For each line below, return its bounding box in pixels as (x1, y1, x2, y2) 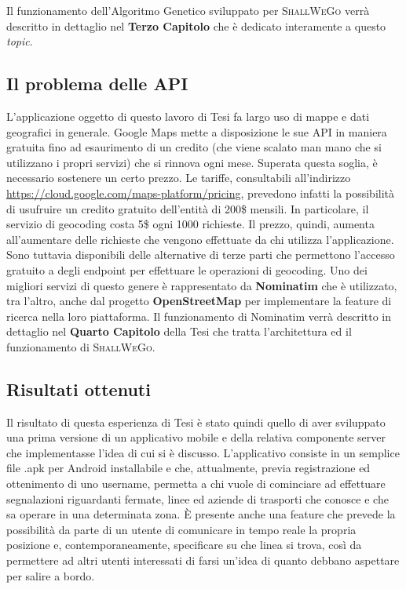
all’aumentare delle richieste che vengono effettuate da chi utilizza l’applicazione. (6, 231, 394, 247)
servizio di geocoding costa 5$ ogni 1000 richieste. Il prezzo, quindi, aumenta (6, 216, 375, 232)
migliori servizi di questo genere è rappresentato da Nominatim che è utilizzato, (6, 277, 397, 293)
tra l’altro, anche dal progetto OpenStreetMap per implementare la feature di (6, 293, 392, 309)
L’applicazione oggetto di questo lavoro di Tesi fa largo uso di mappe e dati (6, 107, 370, 124)
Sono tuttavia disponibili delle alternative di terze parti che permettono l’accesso (6, 246, 395, 263)
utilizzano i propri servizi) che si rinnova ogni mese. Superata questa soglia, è (6, 154, 378, 170)
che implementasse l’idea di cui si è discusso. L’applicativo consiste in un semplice (6, 444, 400, 460)
